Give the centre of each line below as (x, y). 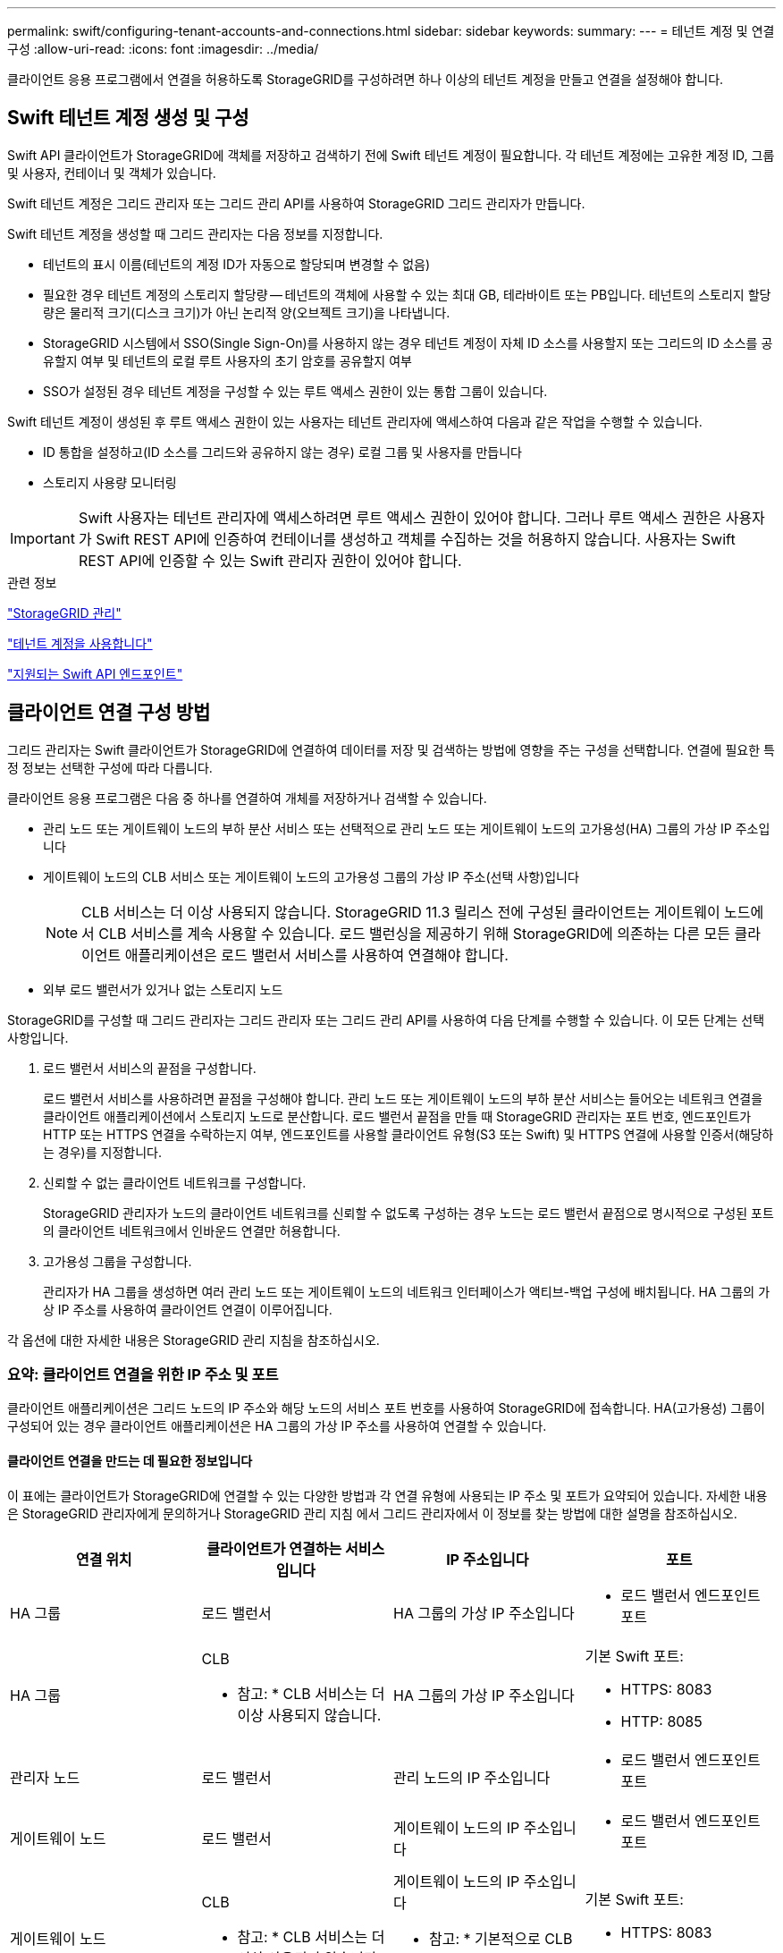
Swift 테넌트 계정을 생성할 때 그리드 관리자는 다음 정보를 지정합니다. (195, 233)
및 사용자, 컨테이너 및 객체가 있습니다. (112, 173)
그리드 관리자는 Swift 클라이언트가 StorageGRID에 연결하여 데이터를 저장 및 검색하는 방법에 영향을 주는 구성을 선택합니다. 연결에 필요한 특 (391, 749)
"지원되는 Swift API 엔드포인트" (95, 673)
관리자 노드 (45, 1777)
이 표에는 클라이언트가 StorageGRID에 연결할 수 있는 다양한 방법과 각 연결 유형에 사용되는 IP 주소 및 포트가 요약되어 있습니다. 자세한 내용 (387, 1495)
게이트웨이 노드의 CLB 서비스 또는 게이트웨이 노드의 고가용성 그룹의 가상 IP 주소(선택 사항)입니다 (311, 876)
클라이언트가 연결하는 (274, 1548)
